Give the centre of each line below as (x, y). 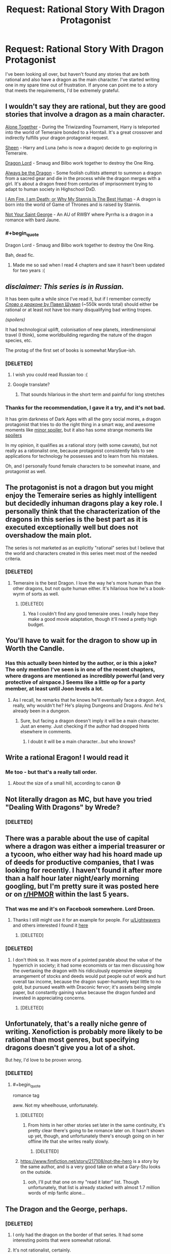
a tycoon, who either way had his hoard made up (84, 854)
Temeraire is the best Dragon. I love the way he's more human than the (87, 583)
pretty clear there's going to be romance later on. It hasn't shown (96, 1131)
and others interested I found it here (50, 925)
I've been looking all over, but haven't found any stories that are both (77, 74)
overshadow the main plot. (49, 535)
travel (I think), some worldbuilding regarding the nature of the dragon (79, 335)
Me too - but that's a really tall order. (51, 772)
